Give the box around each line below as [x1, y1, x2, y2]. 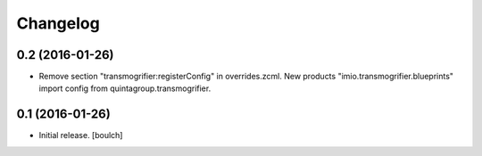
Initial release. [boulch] [38, 130, 123, 141]
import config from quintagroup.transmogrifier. [38, 83, 212, 94]
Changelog [16, 13, 100, 33]
